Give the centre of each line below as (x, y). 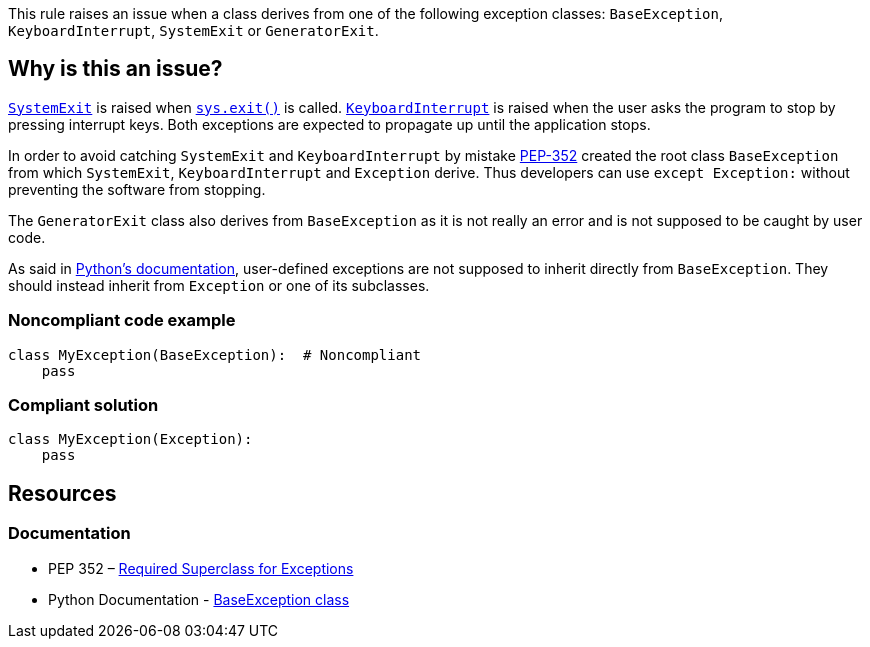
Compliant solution (83, 404)
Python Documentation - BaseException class (199, 599)
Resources (62, 493)
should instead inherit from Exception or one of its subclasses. (219, 285)
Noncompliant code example (122, 320)
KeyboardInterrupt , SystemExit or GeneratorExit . (193, 30)
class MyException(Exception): (130, 439)
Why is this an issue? (115, 69)
